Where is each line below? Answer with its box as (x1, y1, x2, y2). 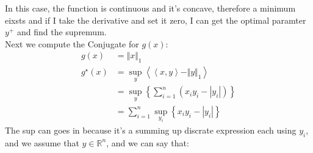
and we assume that (5, 136, 79, 149)
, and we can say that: (106, 136, 189, 149)
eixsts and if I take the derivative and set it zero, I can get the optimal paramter (5, 13, 306, 26)
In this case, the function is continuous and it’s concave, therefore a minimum (5, 2, 296, 14)
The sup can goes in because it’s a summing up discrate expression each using (5, 123, 297, 136)
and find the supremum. (16, 25, 107, 38)
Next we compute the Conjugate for (5, 37, 139, 50)
